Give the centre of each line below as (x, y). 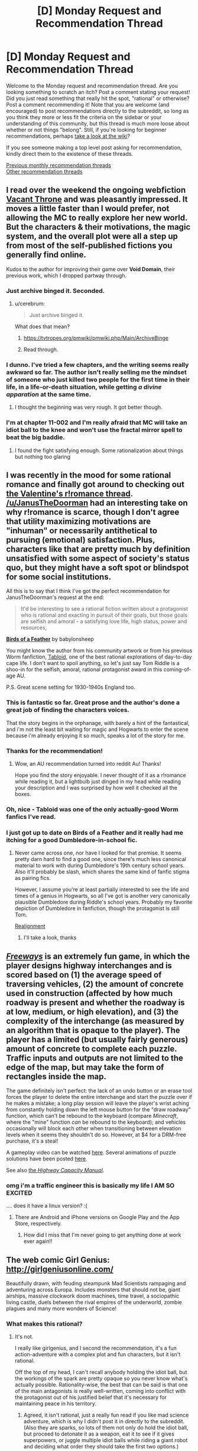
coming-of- (177, 669)
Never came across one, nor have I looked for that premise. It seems (98, 853)
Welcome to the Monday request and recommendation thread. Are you (92, 86)
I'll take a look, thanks (50, 938)
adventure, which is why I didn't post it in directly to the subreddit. (104, 1421)
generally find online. (46, 255)
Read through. (41, 350)
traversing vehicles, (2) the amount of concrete (95, 984)
